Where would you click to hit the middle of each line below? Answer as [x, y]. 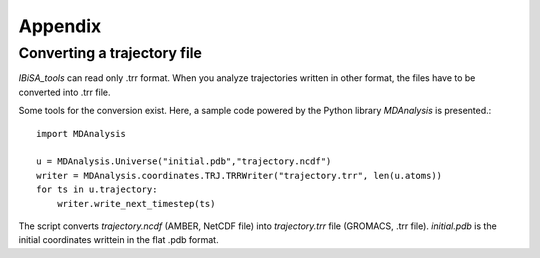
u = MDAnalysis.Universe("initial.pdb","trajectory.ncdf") [184, 161]
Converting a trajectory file [110, 53]
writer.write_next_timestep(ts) [136, 203]
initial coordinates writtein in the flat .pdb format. [118, 240]
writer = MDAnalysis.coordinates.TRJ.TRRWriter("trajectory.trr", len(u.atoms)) [239, 175]
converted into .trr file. [64, 92]
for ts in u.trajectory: [97, 189]
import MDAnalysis [81, 133]
